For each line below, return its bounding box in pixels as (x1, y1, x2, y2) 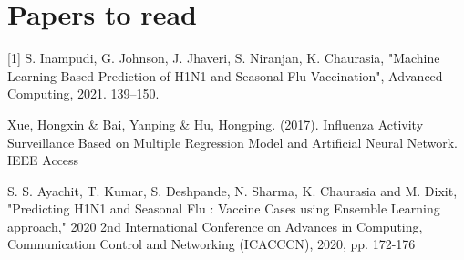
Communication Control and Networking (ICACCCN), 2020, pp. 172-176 (7, 234, 416, 254)
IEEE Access (7, 151, 79, 170)
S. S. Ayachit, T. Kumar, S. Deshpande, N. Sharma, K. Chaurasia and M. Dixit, (7, 181, 458, 200)
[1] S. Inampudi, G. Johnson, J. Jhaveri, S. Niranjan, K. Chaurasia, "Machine (7, 48, 440, 68)
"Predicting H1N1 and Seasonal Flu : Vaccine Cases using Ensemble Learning (7, 199, 440, 218)
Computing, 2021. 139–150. (7, 84, 160, 103)
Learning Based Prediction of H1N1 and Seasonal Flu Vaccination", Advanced (7, 66, 443, 85)
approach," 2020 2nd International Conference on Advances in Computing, (7, 216, 423, 235)
